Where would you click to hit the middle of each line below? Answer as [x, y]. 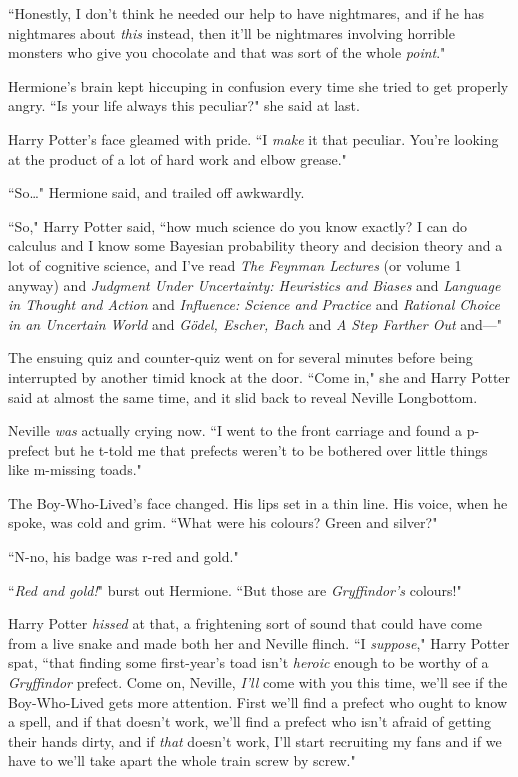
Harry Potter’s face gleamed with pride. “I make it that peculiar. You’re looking [253, 138]
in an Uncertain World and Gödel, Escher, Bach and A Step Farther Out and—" [255, 323]
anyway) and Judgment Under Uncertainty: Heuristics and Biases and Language [254, 284]
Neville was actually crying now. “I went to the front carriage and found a [235, 430]
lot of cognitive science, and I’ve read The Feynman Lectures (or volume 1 [235, 264]
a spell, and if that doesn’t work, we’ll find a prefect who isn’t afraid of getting [249, 721]
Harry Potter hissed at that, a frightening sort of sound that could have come [245, 623]
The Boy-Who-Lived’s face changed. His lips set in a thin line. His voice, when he [258, 502]
